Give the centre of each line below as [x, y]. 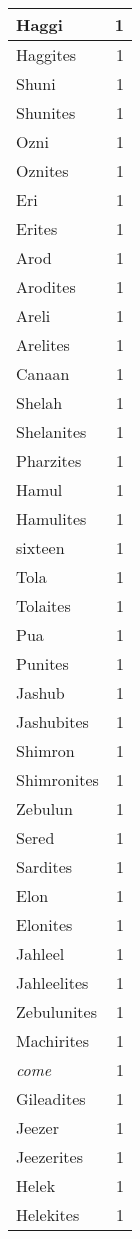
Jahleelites [52, 982]
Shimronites [57, 779]
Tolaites [43, 605]
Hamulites [51, 518]
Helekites [48, 1214]
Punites [42, 663]
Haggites [46, 54]
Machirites [53, 1040]
